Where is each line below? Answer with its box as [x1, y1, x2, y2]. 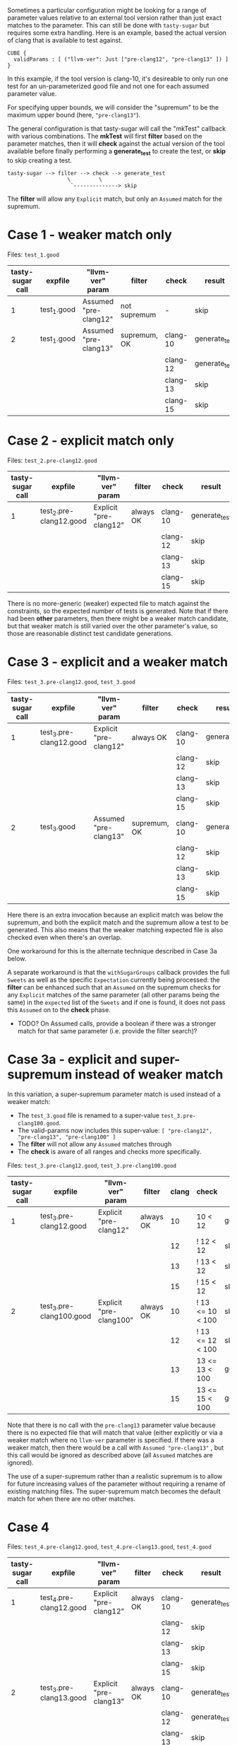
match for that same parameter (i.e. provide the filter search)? [17, 1026, 197, 1035]
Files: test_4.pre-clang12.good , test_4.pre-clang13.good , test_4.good [7, 1542, 212, 1551]
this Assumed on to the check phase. [7, 1005, 111, 1013]
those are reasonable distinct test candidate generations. [7, 629, 174, 638]
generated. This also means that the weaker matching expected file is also [7, 925, 224, 934]
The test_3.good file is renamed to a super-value [17, 1111, 160, 1120]
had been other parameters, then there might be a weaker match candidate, [7, 614, 229, 623]
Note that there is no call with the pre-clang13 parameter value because [7, 1421, 217, 1429]
